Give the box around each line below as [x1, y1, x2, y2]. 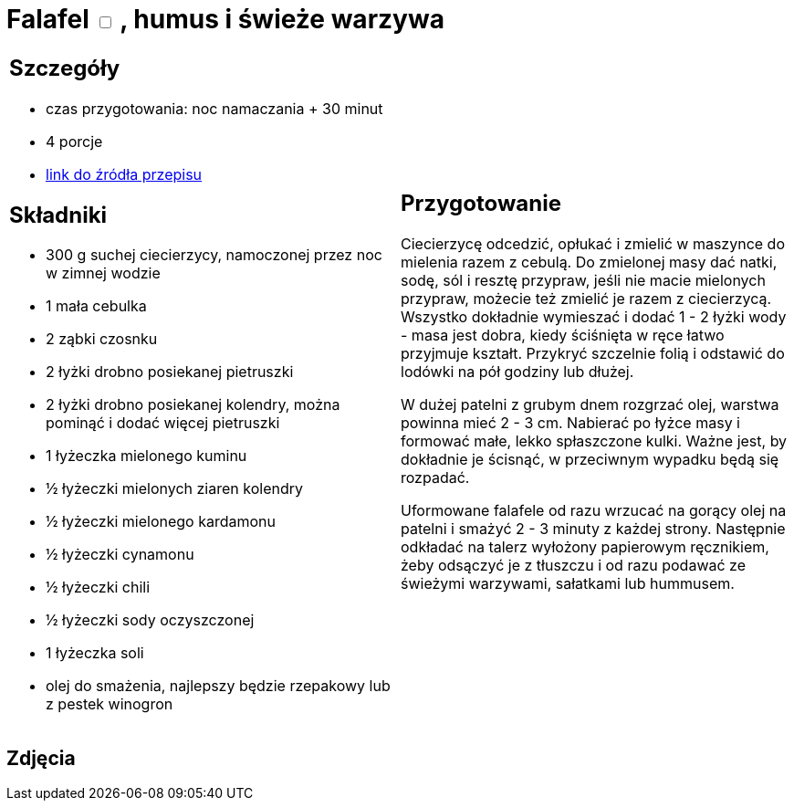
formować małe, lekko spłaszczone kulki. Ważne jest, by [401, 432, 788, 451]
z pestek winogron [46, 695, 173, 714]
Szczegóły [9, 54, 120, 81]
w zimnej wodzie [46, 264, 161, 283]
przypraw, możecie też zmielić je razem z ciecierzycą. [401, 289, 772, 309]
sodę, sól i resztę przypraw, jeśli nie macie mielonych [401, 271, 766, 290]
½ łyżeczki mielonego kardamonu [46, 512, 277, 531]
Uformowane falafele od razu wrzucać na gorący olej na [401, 501, 787, 520]
